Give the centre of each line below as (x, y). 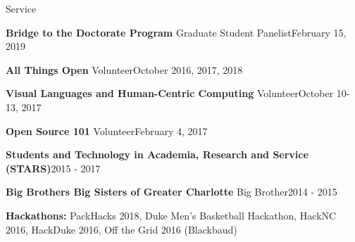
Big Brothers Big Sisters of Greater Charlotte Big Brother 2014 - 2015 (172, 192)
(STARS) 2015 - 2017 (53, 168)
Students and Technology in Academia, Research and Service (157, 154)
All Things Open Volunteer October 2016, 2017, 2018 (124, 69)
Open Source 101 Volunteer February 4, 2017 (107, 130)
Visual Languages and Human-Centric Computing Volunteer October (170, 93)
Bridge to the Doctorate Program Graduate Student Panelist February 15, (176, 32)
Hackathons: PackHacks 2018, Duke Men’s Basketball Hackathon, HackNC (171, 215)
